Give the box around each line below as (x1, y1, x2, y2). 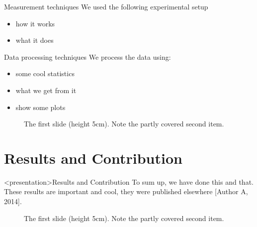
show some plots (15, 102, 66, 112)
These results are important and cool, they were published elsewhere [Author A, (4, 186, 248, 197)
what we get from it (15, 85, 77, 95)
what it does (15, 35, 54, 45)
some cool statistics (15, 68, 75, 79)
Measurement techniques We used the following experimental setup (4, 1, 208, 11)
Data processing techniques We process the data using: (4, 51, 171, 62)
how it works (15, 18, 55, 28)
